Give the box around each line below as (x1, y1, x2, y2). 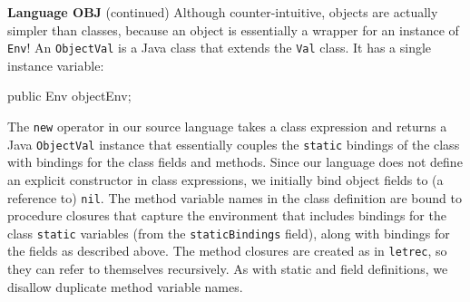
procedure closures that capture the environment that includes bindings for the (7, 206, 446, 225)
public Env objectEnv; (7, 86, 132, 105)
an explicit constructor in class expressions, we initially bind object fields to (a (7, 170, 444, 189)
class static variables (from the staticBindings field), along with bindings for (7, 223, 450, 242)
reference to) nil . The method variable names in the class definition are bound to (7, 188, 462, 207)
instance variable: (7, 55, 104, 74)
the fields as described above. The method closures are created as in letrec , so (7, 241, 447, 260)
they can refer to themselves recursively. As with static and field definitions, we (7, 259, 448, 278)
